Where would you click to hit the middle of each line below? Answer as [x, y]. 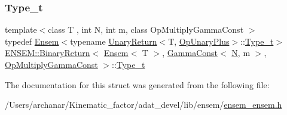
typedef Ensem [32, 41]
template [21, 29]
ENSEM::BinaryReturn [48, 53]
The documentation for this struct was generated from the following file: [137, 84]
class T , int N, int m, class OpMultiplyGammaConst [146, 29]
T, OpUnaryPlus [199, 41]
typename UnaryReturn [114, 41]
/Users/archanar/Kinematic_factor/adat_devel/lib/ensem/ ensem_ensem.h [143, 105]
